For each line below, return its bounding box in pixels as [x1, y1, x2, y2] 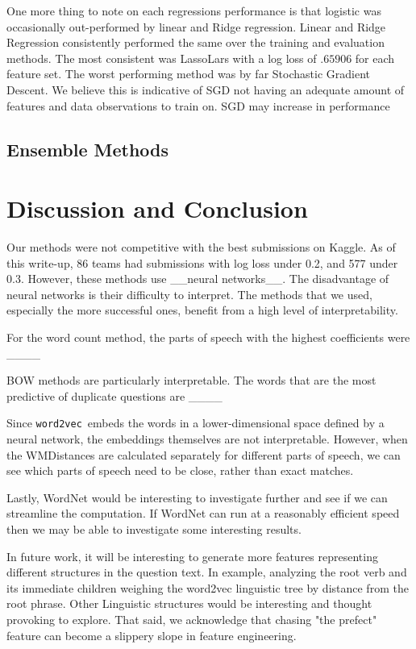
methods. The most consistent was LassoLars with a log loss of [6, 49, 317, 66]
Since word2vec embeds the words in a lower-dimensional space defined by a [6, 414, 385, 431]
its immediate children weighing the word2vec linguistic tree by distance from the [6, 579, 409, 596]
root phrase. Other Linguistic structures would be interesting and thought [6, 595, 372, 612]
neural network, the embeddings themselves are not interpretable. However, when [6, 431, 408, 447]
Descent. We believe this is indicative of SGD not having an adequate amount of [6, 81, 405, 98]
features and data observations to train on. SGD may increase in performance [6, 97, 390, 114]
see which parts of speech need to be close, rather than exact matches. [6, 462, 354, 479]
